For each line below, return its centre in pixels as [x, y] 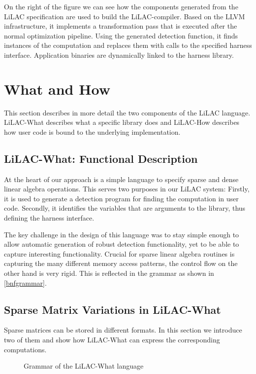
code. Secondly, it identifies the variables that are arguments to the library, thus [125, 208]
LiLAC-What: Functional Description [101, 158]
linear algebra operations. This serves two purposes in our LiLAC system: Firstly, [127, 189]
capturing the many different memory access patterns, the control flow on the [121, 263]
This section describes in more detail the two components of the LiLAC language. [127, 112]
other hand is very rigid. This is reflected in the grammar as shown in [109, 273]
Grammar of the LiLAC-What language [84, 366]
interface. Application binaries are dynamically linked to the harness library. [119, 55]
